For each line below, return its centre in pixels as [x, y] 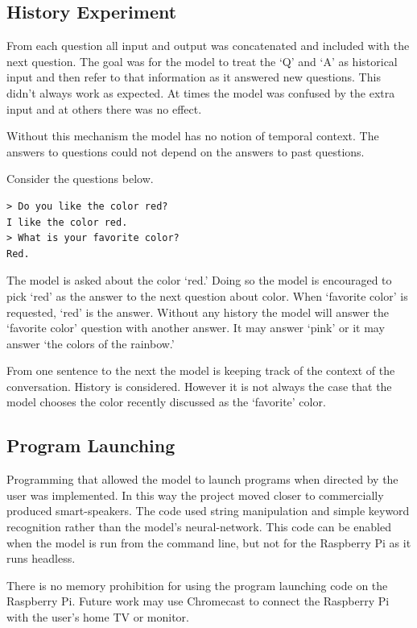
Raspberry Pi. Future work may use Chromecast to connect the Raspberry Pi [198, 601]
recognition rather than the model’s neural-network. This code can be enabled [199, 527]
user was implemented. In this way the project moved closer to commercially [195, 495]
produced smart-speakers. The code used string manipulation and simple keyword [208, 511]
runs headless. [41, 558]
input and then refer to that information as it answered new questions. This [194, 77]
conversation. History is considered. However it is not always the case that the [199, 386]
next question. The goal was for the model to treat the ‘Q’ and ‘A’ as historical [202, 61]
